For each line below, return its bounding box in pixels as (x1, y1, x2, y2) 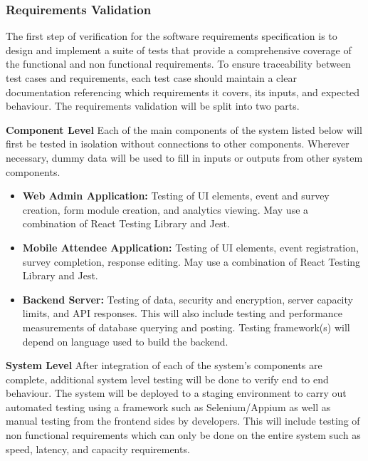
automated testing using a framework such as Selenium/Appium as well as (6, 399, 331, 414)
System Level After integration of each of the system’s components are (6, 358, 322, 373)
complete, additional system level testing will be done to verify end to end (6, 371, 329, 386)
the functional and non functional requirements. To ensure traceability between (6, 56, 351, 71)
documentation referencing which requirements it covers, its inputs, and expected (6, 84, 360, 99)
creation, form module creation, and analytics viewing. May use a (22, 202, 309, 217)
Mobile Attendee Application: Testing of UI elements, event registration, (22, 239, 359, 254)
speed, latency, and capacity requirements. (6, 441, 190, 456)
